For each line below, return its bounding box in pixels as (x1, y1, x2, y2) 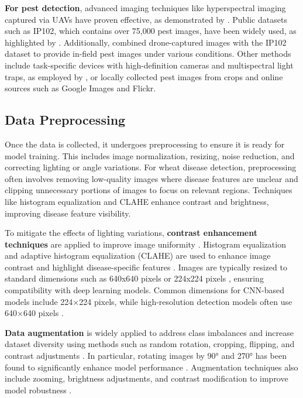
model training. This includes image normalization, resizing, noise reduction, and (5, 149, 295, 162)
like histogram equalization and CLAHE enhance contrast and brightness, (5, 195, 269, 207)
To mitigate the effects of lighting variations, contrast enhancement (5, 227, 257, 239)
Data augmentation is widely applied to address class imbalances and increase (5, 326, 294, 338)
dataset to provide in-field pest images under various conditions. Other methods (5, 47, 291, 60)
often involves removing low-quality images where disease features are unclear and (5, 172, 298, 184)
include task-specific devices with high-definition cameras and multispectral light (5, 59, 294, 71)
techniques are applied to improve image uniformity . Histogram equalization (5, 238, 286, 250)
